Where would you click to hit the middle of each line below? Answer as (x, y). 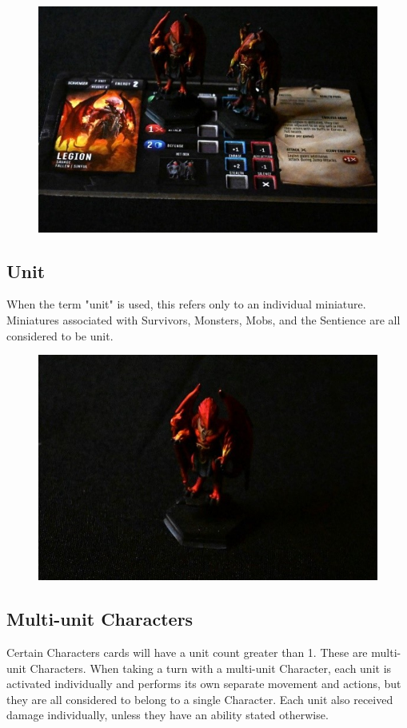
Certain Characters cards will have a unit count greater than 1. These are (187, 652)
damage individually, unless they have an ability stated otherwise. (168, 715)
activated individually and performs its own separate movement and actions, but (204, 684)
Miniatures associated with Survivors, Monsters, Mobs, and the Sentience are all (203, 320)
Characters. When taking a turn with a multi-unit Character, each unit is (211, 668)
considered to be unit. (60, 335)
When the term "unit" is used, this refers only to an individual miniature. (186, 304)
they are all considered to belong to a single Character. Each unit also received (200, 699)
